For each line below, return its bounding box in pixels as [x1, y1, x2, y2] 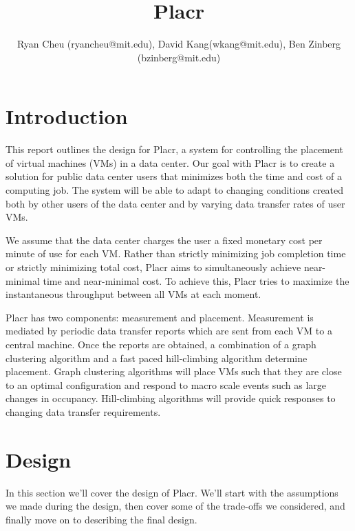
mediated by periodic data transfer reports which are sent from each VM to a [6, 323, 332, 338]
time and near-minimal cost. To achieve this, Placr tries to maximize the [43, 273, 349, 288]
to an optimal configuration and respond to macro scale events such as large [6, 377, 327, 392]
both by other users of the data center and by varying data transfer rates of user [6, 196, 345, 210]
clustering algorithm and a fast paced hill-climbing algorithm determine [6, 350, 308, 365]
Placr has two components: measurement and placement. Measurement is [6, 310, 314, 324]
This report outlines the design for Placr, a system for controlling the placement [6, 142, 343, 157]
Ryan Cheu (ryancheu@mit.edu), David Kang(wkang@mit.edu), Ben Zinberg [17, 37, 341, 51]
